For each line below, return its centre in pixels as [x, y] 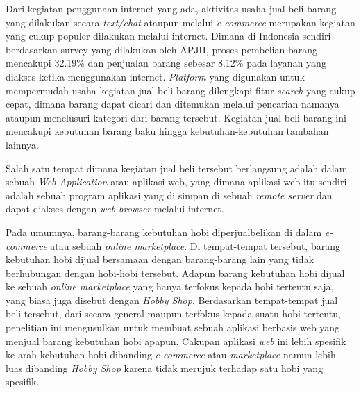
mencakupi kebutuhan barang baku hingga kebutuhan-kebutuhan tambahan [167, 131]
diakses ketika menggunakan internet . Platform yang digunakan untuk [155, 76]
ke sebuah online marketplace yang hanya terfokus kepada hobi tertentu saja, [170, 286]
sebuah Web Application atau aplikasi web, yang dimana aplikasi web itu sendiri [176, 182]
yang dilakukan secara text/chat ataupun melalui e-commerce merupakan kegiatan [180, 22]
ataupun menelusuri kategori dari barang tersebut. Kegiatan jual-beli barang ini [176, 117]
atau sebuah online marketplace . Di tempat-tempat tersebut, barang [195, 245]
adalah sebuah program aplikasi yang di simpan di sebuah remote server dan [169, 195]
